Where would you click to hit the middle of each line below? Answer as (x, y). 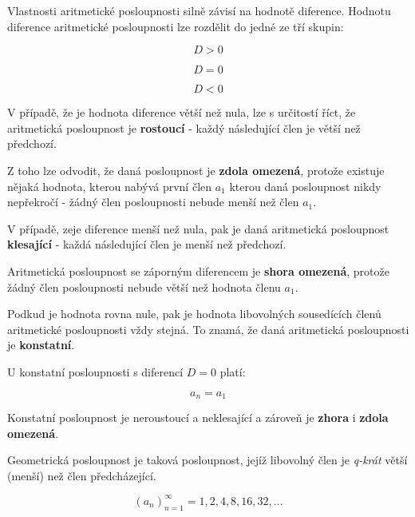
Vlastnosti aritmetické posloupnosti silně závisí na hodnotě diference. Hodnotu (199, 10)
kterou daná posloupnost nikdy (305, 186)
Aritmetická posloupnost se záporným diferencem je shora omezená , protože (198, 270)
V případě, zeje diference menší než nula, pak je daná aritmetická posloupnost (198, 228)
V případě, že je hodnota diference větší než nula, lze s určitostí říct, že (182, 112)
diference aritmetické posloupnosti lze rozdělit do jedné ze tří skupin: (176, 26)
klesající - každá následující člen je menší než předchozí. (147, 244)
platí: (233, 371)
